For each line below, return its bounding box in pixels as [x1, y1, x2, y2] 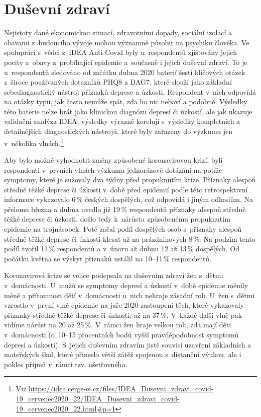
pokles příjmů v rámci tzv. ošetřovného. [4, 359, 127, 369]
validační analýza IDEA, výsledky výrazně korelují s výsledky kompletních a [4, 116, 240, 126]
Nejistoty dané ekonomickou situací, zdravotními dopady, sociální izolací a [4, 27, 232, 38]
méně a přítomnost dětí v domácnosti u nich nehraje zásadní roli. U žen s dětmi [4, 290, 255, 300]
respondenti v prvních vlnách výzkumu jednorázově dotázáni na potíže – [4, 164, 228, 175]
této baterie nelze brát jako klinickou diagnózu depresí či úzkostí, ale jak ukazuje [4, 106, 252, 116]
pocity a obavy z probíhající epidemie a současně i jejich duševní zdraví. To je [4, 56, 247, 67]
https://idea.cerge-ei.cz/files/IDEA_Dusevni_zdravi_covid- [29, 383, 214, 394]
